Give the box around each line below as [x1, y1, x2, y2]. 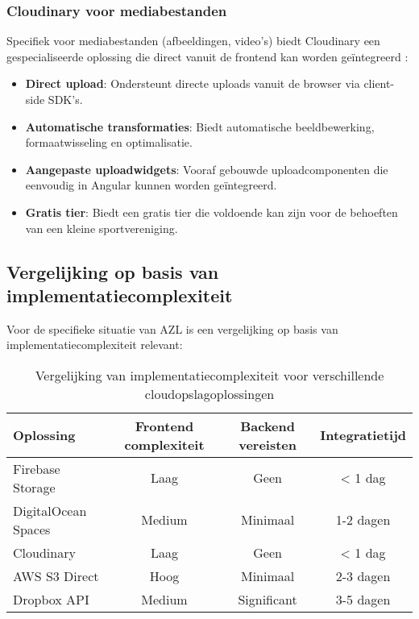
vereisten [239, 434, 297, 454]
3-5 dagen [335, 589, 391, 609]
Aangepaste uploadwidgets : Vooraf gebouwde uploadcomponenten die [25, 160, 388, 177]
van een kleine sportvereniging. [25, 219, 178, 236]
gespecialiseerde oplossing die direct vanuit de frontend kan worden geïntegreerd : [6, 48, 409, 64]
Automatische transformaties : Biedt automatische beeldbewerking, [25, 118, 375, 135]
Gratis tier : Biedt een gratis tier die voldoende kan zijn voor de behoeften [25, 203, 398, 220]
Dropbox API [13, 589, 89, 609]
